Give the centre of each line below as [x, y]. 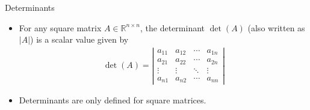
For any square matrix [60, 27]
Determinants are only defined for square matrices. [113, 100]
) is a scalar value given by [79, 39]
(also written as [276, 27]
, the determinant [173, 27]
